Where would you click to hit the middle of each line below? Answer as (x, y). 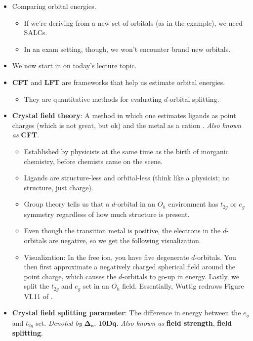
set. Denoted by (59, 322)
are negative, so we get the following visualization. (125, 240)
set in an (96, 286)
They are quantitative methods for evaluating (93, 99)
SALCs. (36, 32)
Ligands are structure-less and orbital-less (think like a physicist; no (127, 178)
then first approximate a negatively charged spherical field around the (129, 267)
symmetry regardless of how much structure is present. (107, 214)
